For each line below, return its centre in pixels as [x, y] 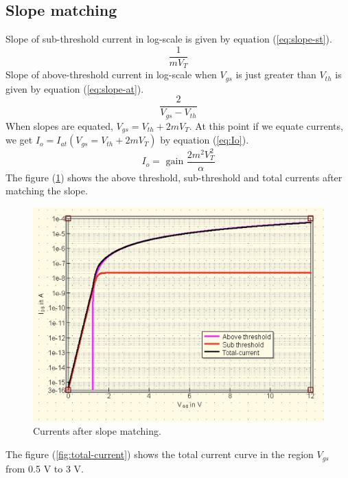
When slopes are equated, [59, 125]
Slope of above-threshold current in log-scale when [111, 75]
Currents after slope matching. [97, 431]
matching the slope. [47, 191]
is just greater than [276, 75]
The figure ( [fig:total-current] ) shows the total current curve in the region [160, 454]
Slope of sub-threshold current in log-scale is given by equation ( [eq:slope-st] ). [169, 39]
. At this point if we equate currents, [266, 125]
